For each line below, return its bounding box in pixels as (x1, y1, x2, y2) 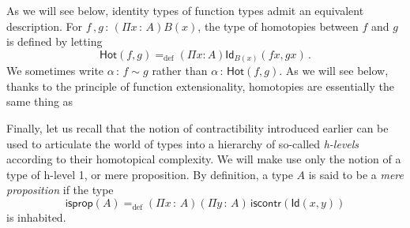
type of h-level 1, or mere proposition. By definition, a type (6, 166, 293, 182)
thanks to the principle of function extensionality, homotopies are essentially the (6, 77, 394, 94)
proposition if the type (6, 181, 114, 198)
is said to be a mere (308, 166, 404, 182)
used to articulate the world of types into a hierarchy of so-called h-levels (6, 135, 359, 151)
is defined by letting (6, 33, 103, 50)
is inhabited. (6, 209, 66, 226)
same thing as (6, 93, 73, 110)
